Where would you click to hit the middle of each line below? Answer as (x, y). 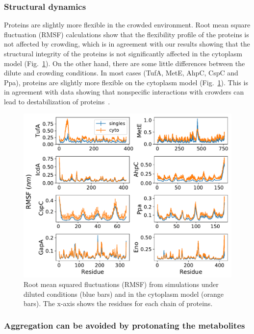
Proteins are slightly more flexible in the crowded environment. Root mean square (127, 25)
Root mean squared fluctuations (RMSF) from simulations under (121, 284)
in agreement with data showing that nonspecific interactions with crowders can (124, 92)
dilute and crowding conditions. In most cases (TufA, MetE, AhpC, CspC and (121, 73)
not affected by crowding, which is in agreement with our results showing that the (127, 44)
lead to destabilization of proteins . (57, 101)
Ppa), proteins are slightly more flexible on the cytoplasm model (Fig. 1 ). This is (126, 82)
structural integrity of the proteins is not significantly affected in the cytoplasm (123, 53)
